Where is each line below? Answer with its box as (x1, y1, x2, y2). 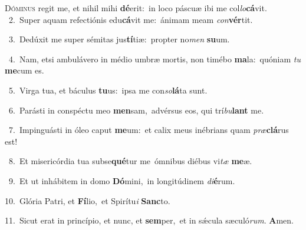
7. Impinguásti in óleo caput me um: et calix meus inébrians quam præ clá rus (8, 124, 289, 136)
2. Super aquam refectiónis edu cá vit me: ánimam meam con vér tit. (8, 13, 253, 25)
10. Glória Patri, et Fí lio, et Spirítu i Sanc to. (5, 194, 170, 206)
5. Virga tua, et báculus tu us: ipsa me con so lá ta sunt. (8, 84, 208, 96)
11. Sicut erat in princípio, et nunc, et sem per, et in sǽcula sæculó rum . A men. (5, 214, 294, 226)
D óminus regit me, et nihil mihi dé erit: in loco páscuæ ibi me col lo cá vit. (5, 2, 267, 14)
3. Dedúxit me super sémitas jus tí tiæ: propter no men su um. (8, 33, 230, 45)
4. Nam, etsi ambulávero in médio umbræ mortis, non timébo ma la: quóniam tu (8, 52, 301, 65)
